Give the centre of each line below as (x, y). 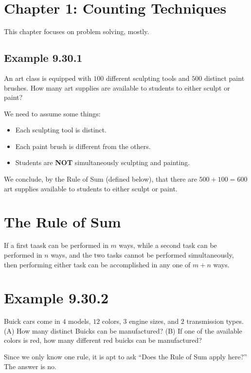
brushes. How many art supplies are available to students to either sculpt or (117, 87)
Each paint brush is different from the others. (83, 146)
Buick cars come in (32, 321)
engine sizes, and (154, 321)
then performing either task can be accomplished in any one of (97, 264)
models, (80, 321)
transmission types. (215, 321)
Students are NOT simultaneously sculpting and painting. (103, 162)
